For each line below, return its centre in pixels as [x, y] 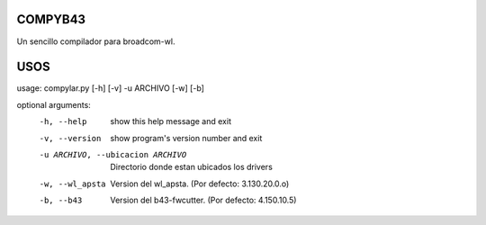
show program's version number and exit [186, 138]
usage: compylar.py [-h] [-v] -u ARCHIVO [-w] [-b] [110, 88]
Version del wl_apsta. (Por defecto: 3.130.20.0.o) [200, 184]
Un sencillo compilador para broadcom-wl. [96, 41]
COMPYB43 [51, 19]
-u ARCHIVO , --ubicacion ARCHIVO [113, 154]
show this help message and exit [171, 121]
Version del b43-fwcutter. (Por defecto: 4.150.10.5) [203, 200]
